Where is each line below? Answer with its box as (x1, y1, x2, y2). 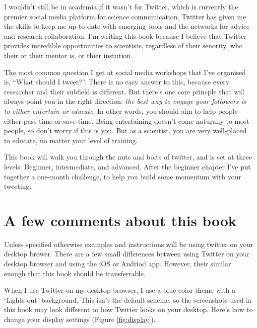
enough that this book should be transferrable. (4, 268, 146, 278)
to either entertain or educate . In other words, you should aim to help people (4, 105, 238, 116)
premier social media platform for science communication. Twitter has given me (4, 11, 246, 21)
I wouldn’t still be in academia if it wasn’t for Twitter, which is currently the (4, 1, 238, 11)
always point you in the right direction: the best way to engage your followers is (4, 96, 246, 106)
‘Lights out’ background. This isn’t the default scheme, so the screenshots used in (4, 294, 252, 305)
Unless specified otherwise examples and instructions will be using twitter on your (4, 239, 254, 249)
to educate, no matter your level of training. (4, 135, 138, 145)
